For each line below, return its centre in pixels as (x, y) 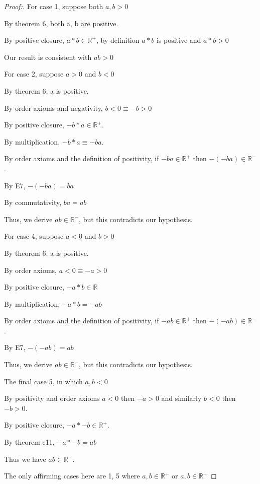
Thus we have (25, 459)
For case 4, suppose (34, 236)
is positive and (179, 40)
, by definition (118, 40)
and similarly (181, 398)
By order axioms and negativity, (53, 108)
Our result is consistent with (48, 57)
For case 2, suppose (34, 74)
